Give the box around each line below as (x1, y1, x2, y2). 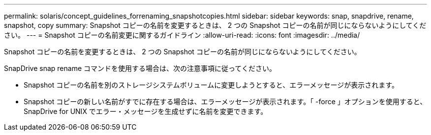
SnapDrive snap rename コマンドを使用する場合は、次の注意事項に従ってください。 (4, 64, 276, 72)
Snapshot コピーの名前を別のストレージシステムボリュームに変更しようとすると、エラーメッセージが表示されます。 (24, 81, 399, 89)
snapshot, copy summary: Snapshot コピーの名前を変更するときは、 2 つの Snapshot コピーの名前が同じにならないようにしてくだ (4, 21, 427, 29)
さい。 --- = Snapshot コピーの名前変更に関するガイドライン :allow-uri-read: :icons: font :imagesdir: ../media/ (4, 31, 360, 39)
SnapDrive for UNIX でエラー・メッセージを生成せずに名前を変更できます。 (24, 107, 268, 115)
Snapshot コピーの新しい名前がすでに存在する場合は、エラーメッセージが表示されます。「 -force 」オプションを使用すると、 (24, 97, 427, 106)
